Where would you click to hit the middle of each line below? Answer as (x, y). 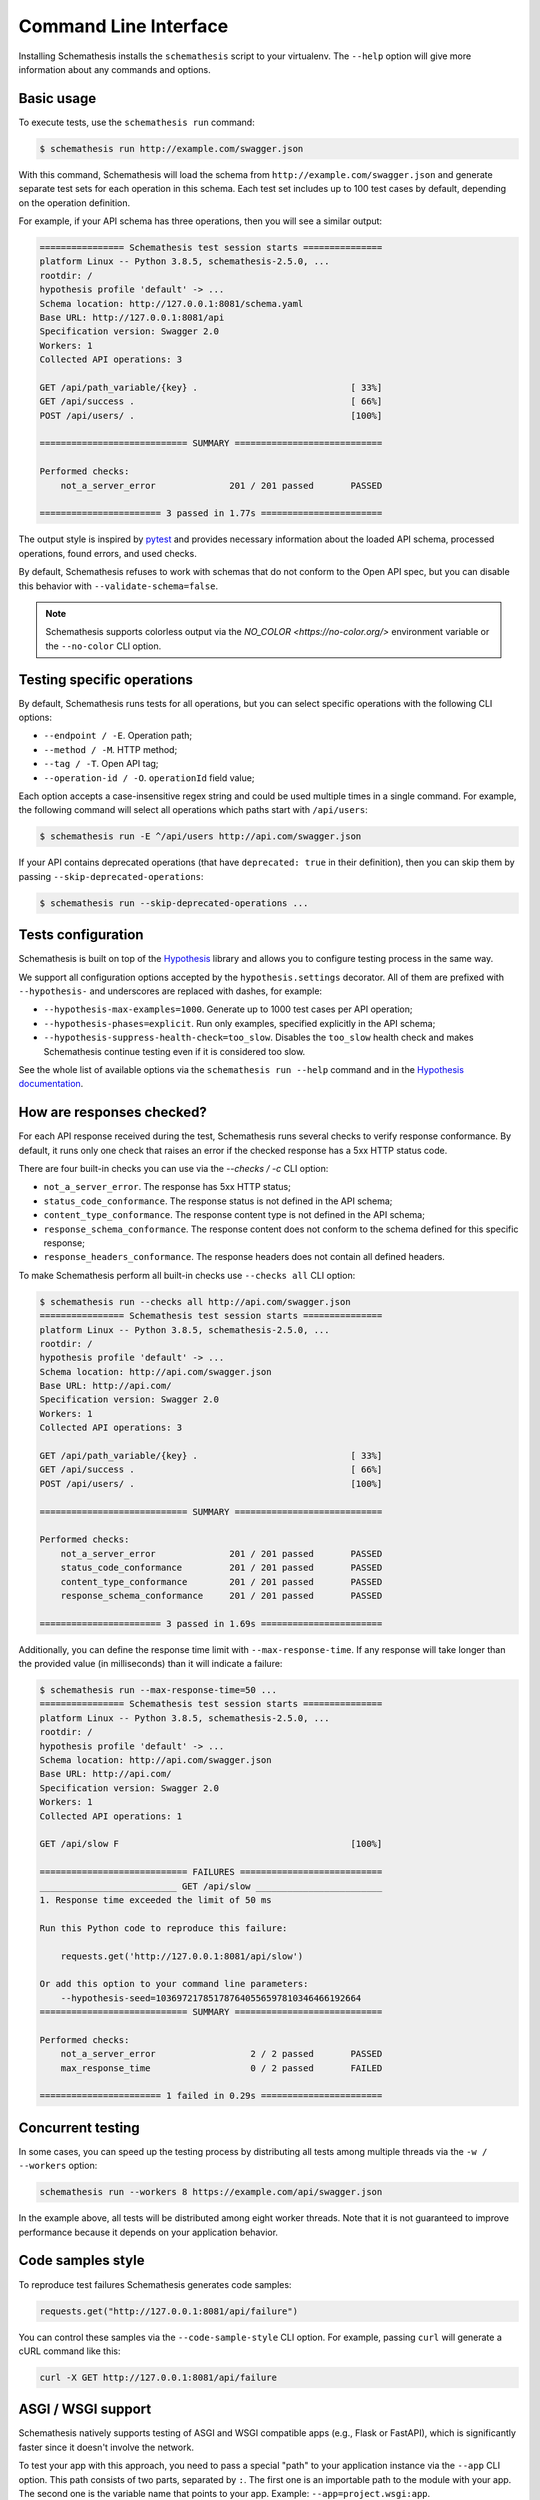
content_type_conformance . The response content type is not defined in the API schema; (234, 1215)
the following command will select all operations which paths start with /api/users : (193, 810)
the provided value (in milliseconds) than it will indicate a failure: (150, 1664)
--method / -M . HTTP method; (110, 749)
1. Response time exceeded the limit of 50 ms (155, 1899)
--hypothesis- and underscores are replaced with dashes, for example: (170, 991)
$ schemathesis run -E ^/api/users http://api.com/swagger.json (200, 836)
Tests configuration (81, 935)
